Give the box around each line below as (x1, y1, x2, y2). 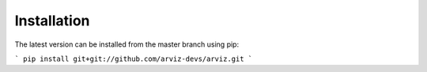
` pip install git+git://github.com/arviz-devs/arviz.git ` (14, 54, 253, 63)
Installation (14, 12, 90, 29)
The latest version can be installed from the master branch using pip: (14, 40, 240, 49)
